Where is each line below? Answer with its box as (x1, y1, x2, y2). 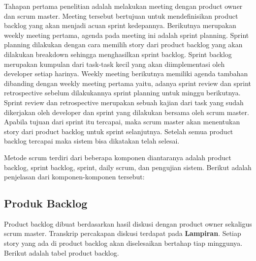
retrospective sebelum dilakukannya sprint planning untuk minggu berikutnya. (4, 87, 241, 98)
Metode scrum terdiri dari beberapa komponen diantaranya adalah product (4, 152, 231, 162)
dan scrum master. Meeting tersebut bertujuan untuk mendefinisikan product (4, 10, 238, 21)
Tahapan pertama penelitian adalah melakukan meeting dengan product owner (4, 1, 243, 11)
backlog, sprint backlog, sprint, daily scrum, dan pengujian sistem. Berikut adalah (4, 162, 252, 172)
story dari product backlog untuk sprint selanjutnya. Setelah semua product (4, 126, 233, 136)
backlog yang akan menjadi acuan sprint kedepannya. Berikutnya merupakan (4, 20, 236, 30)
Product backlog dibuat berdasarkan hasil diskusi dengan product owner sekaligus (4, 218, 252, 229)
